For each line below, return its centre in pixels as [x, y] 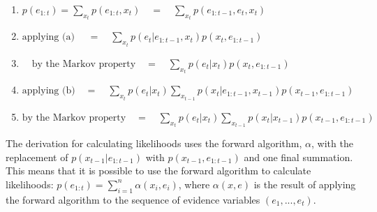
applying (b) [49, 91]
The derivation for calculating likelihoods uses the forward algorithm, [154, 143]
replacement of [37, 157]
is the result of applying [305, 184]
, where [194, 184]
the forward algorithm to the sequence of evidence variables [133, 199]
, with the [332, 143]
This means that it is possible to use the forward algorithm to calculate [158, 171]
